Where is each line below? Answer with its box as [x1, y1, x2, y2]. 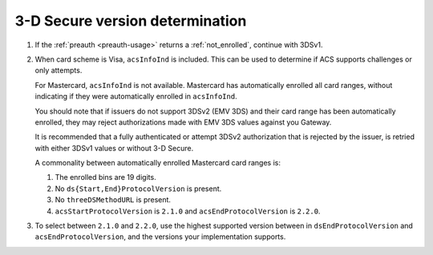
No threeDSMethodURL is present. [55, 195, 172, 205]
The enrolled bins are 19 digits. [55, 173, 156, 182]
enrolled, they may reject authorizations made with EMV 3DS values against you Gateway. [34, 117, 332, 127]
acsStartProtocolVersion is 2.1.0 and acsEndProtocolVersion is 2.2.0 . [55, 206, 321, 216]
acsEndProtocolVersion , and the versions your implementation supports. [34, 232, 286, 241]
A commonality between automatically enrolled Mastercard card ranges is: [34, 158, 281, 168]
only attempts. [34, 66, 83, 75]
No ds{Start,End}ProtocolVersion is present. [55, 184, 222, 193]
